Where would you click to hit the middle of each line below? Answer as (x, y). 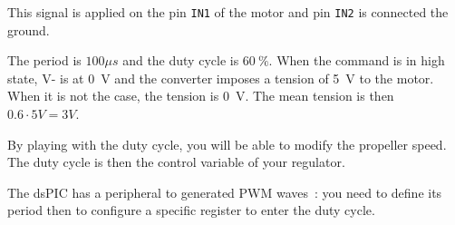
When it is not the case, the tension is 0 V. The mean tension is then (201, 96)
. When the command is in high (357, 60)
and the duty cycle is (181, 60)
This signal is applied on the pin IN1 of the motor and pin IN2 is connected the (228, 12)
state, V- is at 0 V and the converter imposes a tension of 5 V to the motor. (221, 78)
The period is (44, 60)
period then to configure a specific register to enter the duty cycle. (191, 210)
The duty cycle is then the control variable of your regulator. (176, 162)
